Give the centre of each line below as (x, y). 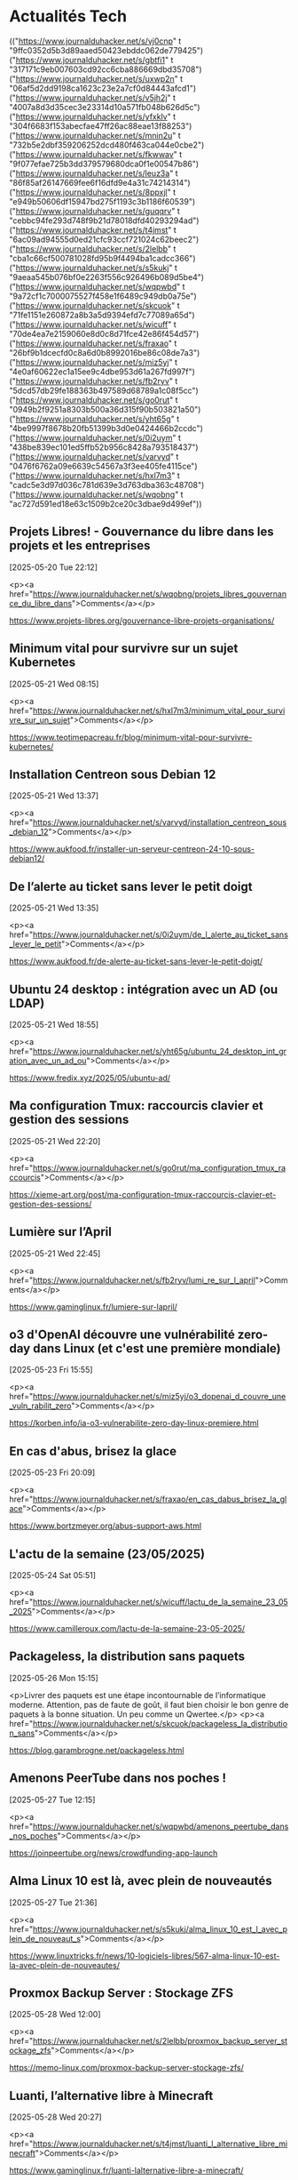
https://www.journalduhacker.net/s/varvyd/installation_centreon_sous (160, 822)
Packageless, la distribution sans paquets (127, 1657)
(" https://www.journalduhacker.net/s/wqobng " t (96, 494)
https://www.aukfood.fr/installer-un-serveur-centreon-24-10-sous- (132, 849)
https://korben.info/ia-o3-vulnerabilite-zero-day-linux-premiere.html (134, 1423)
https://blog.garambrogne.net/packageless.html (97, 1750)
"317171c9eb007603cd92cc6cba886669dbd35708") (106, 69)
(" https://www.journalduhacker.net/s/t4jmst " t (93, 229)
